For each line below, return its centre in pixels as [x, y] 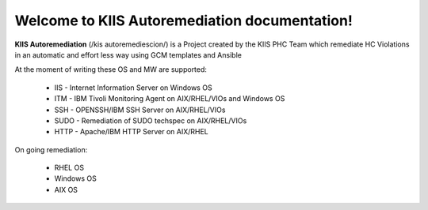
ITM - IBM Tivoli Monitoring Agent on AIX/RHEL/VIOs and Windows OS [170, 99]
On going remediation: [51, 149]
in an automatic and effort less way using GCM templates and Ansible [128, 54]
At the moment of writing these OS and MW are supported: [111, 69]
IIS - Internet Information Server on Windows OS [134, 88]
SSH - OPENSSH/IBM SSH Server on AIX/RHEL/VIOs [140, 110]
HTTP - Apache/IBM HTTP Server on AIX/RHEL [132, 132]
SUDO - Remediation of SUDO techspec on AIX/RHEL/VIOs [151, 120]
